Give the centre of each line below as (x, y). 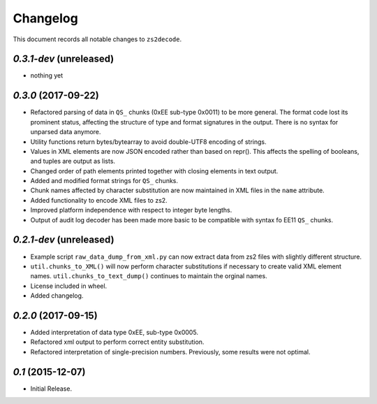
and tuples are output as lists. (73, 161)
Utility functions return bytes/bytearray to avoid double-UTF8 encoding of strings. (148, 142)
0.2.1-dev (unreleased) (64, 240)
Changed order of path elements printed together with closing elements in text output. (154, 171)
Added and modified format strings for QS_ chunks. (104, 181)
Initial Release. (51, 389)
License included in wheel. (69, 286)
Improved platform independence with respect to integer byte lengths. (131, 210)
